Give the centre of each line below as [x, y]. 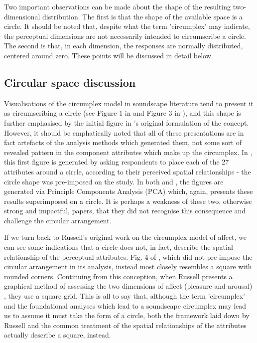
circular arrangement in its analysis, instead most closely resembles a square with [128, 266]
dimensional [22, 16]
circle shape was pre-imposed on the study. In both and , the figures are [114, 181]
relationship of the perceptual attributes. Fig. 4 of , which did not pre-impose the [128, 257]
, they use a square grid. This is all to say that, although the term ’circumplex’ [125, 296]
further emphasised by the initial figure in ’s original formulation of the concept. [127, 122]
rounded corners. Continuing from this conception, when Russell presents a [118, 276]
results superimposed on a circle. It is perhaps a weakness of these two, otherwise [128, 201]
